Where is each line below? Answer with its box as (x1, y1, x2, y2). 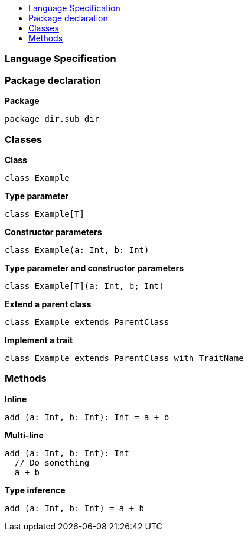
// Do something (14, 457, 90, 467)
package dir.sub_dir (5, 114, 100, 124)
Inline (5, 394, 27, 404)
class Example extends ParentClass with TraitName (5, 353, 244, 363)
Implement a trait (5, 334, 73, 345)
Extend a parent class (5, 298, 92, 309)
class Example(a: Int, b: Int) (5, 245, 149, 255)
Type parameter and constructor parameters (5, 262, 184, 273)
